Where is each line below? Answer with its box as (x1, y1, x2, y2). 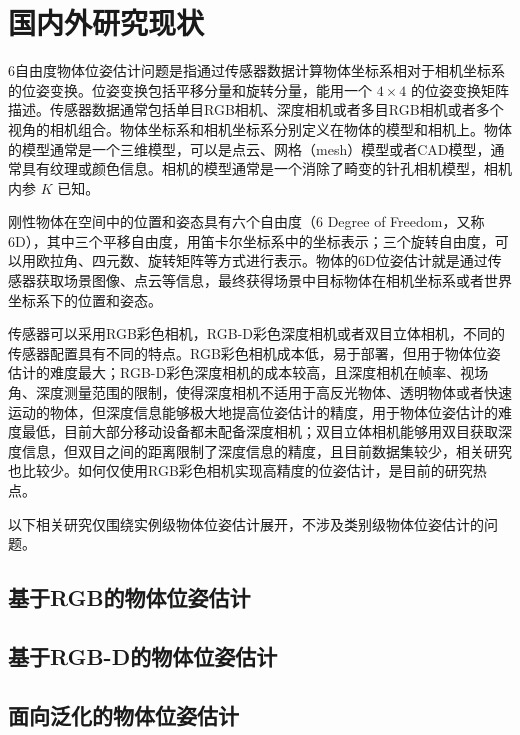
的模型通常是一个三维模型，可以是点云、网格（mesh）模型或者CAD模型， (8, 138, 491, 159)
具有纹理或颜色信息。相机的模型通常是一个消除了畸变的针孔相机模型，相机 (21, 158, 512, 179)
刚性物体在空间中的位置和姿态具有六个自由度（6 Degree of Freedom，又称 (8, 211, 485, 232)
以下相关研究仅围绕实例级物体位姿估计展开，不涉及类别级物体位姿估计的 (8, 513, 484, 534)
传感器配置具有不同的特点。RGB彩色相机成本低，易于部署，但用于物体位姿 (8, 342, 501, 363)
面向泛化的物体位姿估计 (8, 699, 239, 730)
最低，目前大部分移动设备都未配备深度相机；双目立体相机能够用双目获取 (21, 421, 498, 442)
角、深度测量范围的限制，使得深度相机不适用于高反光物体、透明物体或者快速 (8, 382, 512, 403)
